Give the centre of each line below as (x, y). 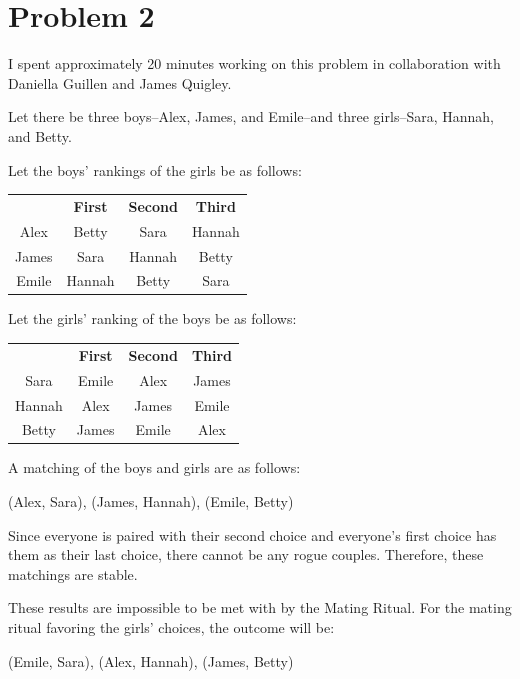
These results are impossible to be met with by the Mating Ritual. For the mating (260, 607)
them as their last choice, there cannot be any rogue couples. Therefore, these (246, 554)
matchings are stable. (73, 573)
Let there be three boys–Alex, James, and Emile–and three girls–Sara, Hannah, (251, 116)
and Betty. (40, 135)
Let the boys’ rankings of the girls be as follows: (155, 169)
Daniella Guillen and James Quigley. (120, 82)
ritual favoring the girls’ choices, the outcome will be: (171, 627)
